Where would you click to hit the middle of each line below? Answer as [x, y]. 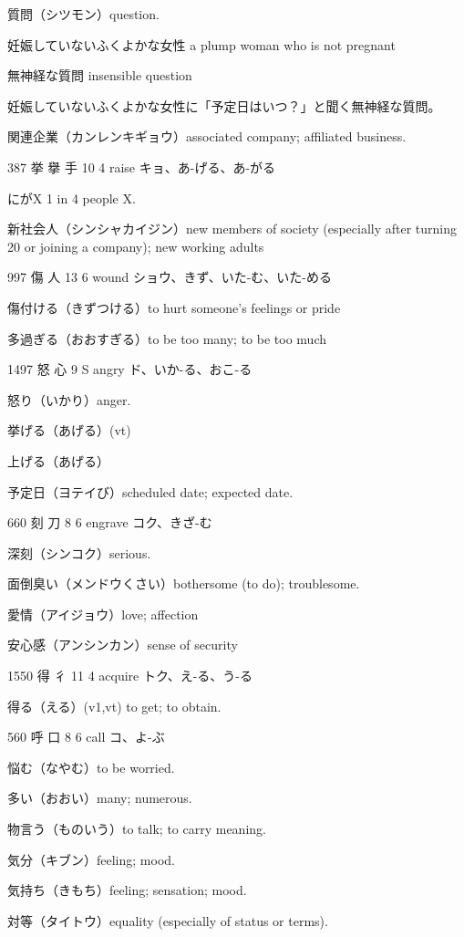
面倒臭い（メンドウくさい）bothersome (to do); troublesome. [184, 583]
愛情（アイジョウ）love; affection [103, 614]
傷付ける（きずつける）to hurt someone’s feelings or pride [174, 307]
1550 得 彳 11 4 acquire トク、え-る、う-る [130, 676]
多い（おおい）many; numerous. [100, 798]
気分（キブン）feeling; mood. [91, 859]
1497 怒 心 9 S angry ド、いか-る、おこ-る [130, 369]
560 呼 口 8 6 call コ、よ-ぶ [86, 737]
